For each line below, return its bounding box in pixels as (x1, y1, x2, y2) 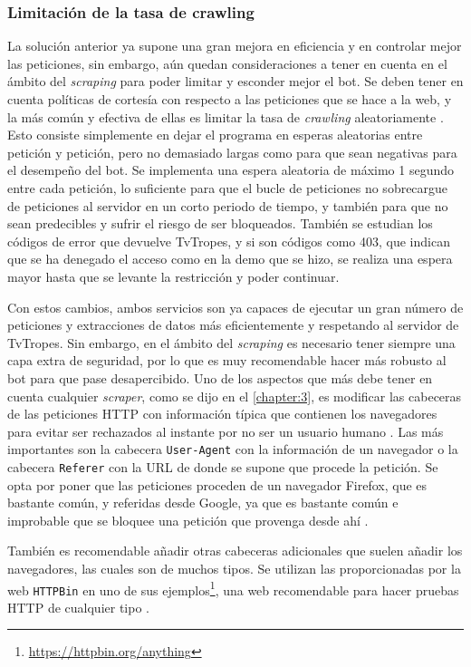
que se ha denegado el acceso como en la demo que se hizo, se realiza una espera (7, 249, 453, 268)
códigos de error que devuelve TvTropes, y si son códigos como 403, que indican (7, 231, 450, 250)
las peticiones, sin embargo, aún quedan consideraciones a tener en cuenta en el (7, 53, 447, 72)
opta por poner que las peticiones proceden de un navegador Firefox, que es (7, 475, 428, 494)
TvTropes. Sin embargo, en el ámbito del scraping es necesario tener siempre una (7, 333, 456, 352)
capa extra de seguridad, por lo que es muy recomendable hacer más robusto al (7, 351, 447, 370)
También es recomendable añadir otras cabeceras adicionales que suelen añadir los (7, 541, 463, 560)
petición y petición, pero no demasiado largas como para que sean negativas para (7, 142, 457, 161)
